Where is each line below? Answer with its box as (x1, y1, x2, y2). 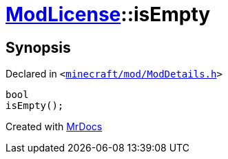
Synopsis (6, 38, 71, 56)
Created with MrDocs (6, 121, 103, 133)
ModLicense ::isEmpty (6, 3, 211, 26)
